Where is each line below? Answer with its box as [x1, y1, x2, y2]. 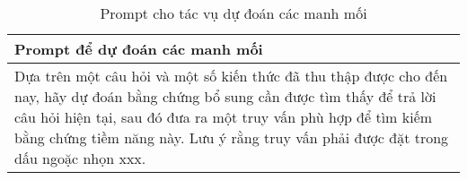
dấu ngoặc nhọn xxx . [14, 148, 146, 168]
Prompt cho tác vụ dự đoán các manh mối [100, 3, 367, 23]
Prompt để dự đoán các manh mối [14, 39, 263, 59]
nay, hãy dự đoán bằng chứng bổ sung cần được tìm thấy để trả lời [14, 86, 436, 107]
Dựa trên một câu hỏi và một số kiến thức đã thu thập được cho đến [14, 65, 448, 86]
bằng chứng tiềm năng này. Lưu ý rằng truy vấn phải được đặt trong [14, 127, 449, 148]
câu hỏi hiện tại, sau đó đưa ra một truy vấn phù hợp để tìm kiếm [14, 107, 433, 127]
